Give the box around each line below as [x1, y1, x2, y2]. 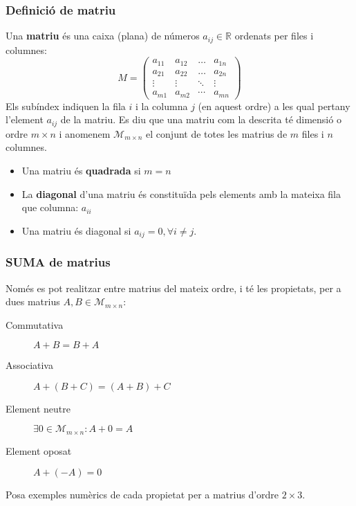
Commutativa [6, 317, 64, 332]
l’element [6, 112, 44, 127]
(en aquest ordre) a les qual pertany [198, 98, 350, 113]
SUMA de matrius [6, 253, 111, 271]
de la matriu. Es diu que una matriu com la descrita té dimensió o [60, 112, 341, 127]
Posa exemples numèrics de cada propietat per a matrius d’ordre [6, 487, 279, 501]
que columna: [21, 200, 79, 215]
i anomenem [59, 126, 111, 141]
